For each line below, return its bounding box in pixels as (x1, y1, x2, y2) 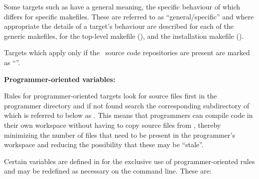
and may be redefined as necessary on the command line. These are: (4, 166, 212, 176)
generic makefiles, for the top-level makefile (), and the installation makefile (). (4, 30, 244, 41)
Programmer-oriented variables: (4, 74, 116, 84)
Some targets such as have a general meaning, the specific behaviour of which (4, 1, 241, 11)
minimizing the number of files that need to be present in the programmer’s (4, 129, 235, 140)
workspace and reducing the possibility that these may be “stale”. (4, 139, 204, 150)
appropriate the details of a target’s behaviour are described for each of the (4, 21, 234, 31)
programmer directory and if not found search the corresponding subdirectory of (4, 100, 250, 110)
